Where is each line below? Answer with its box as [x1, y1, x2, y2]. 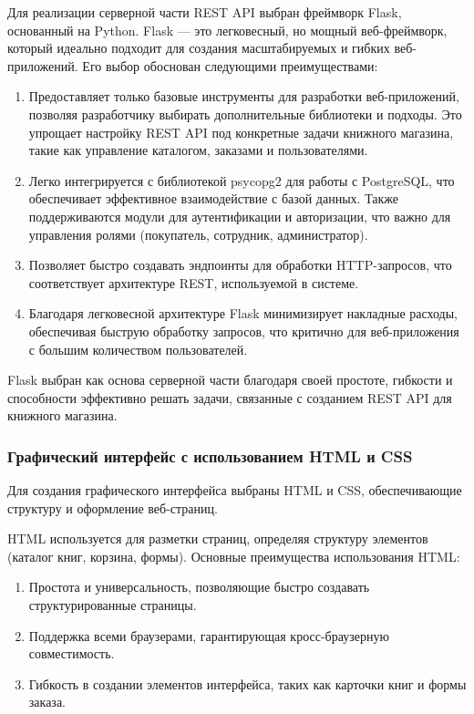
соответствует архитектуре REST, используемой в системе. [28, 273, 359, 292]
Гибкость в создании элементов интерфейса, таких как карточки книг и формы [28, 674, 467, 693]
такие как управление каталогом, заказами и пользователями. [28, 140, 368, 160]
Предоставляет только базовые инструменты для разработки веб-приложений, [28, 87, 459, 106]
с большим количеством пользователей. [28, 339, 248, 358]
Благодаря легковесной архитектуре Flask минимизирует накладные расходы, [28, 304, 459, 323]
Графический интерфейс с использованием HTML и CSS [7, 444, 413, 467]
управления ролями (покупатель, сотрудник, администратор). [28, 224, 368, 243]
